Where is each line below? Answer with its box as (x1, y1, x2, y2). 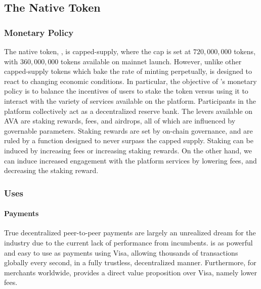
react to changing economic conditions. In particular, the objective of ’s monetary (4, 75, 257, 86)
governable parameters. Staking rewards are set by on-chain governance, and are (4, 125, 253, 136)
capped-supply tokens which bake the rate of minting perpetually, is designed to (4, 66, 252, 76)
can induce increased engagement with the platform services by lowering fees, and (4, 155, 257, 166)
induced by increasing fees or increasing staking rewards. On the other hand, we (4, 145, 252, 155)
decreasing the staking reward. (4, 165, 99, 176)
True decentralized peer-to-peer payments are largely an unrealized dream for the (4, 227, 256, 238)
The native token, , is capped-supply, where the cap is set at (4, 46, 191, 56)
